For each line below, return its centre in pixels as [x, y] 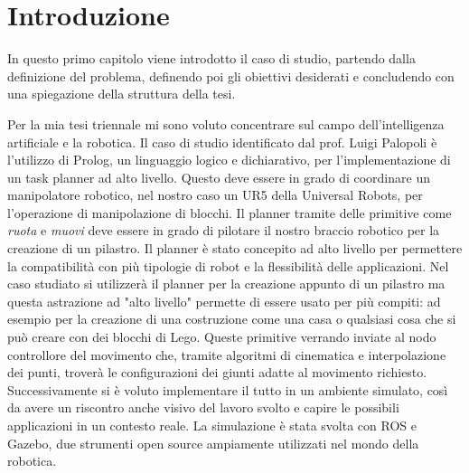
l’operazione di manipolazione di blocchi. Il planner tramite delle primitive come [230, 212]
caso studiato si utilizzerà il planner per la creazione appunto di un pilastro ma [226, 284]
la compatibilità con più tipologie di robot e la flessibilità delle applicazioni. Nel [228, 265]
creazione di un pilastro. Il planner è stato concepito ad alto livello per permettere [235, 248]
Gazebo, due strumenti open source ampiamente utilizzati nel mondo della [213, 443]
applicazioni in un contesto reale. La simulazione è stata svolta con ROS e [212, 425]
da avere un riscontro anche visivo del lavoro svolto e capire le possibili [203, 407]
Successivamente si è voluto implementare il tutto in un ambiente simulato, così [228, 389]
